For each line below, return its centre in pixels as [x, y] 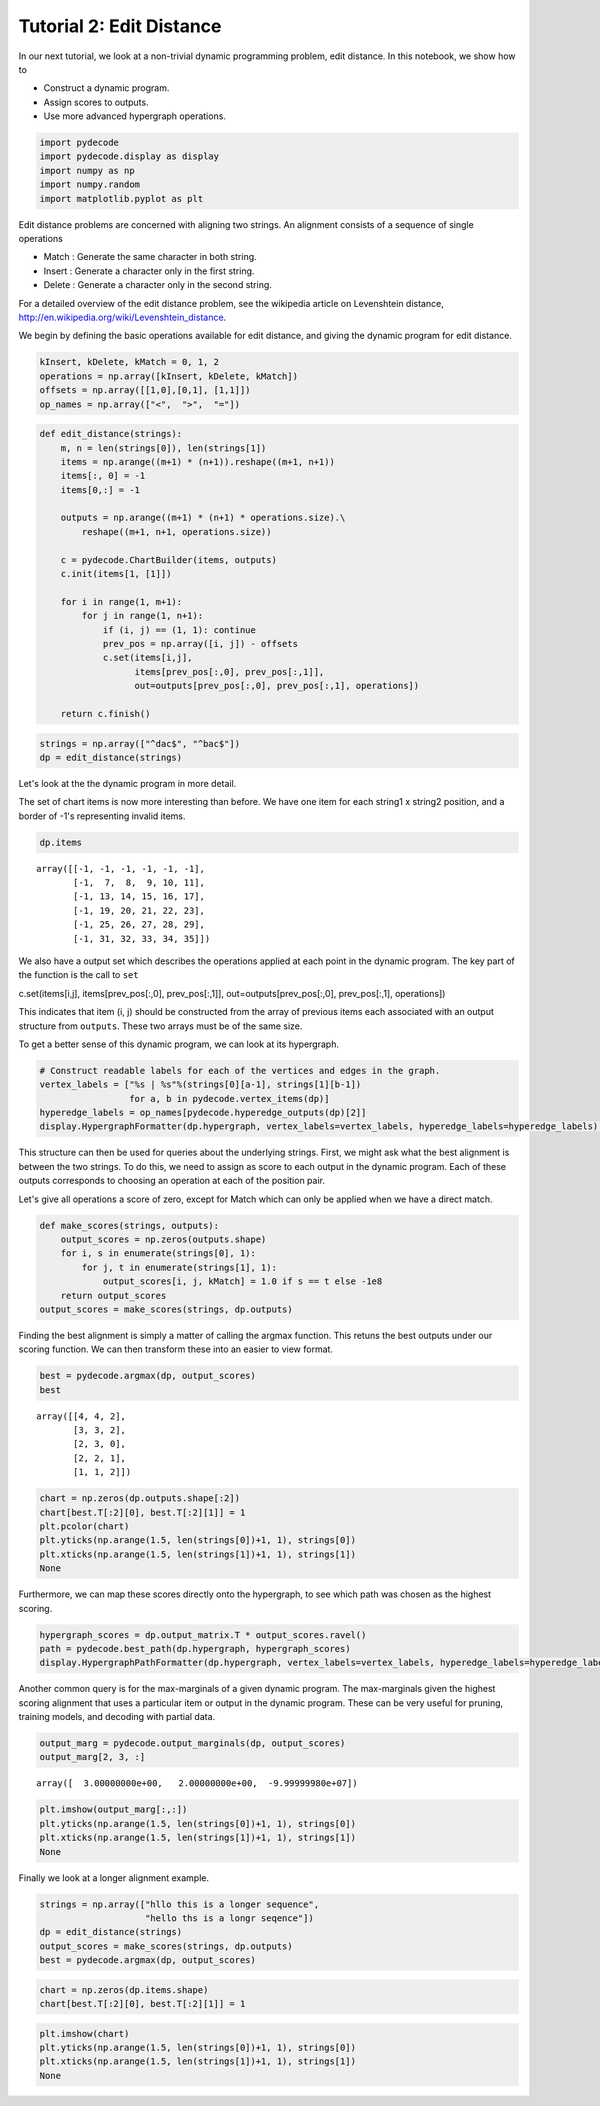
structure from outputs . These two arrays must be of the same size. [160, 1026]
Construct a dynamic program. [106, 88]
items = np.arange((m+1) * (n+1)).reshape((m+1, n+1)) [197, 461]
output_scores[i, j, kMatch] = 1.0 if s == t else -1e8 [242, 1281]
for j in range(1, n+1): [142, 616]
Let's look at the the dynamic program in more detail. [127, 783]
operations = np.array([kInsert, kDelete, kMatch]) [169, 376]
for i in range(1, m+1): [121, 601]
